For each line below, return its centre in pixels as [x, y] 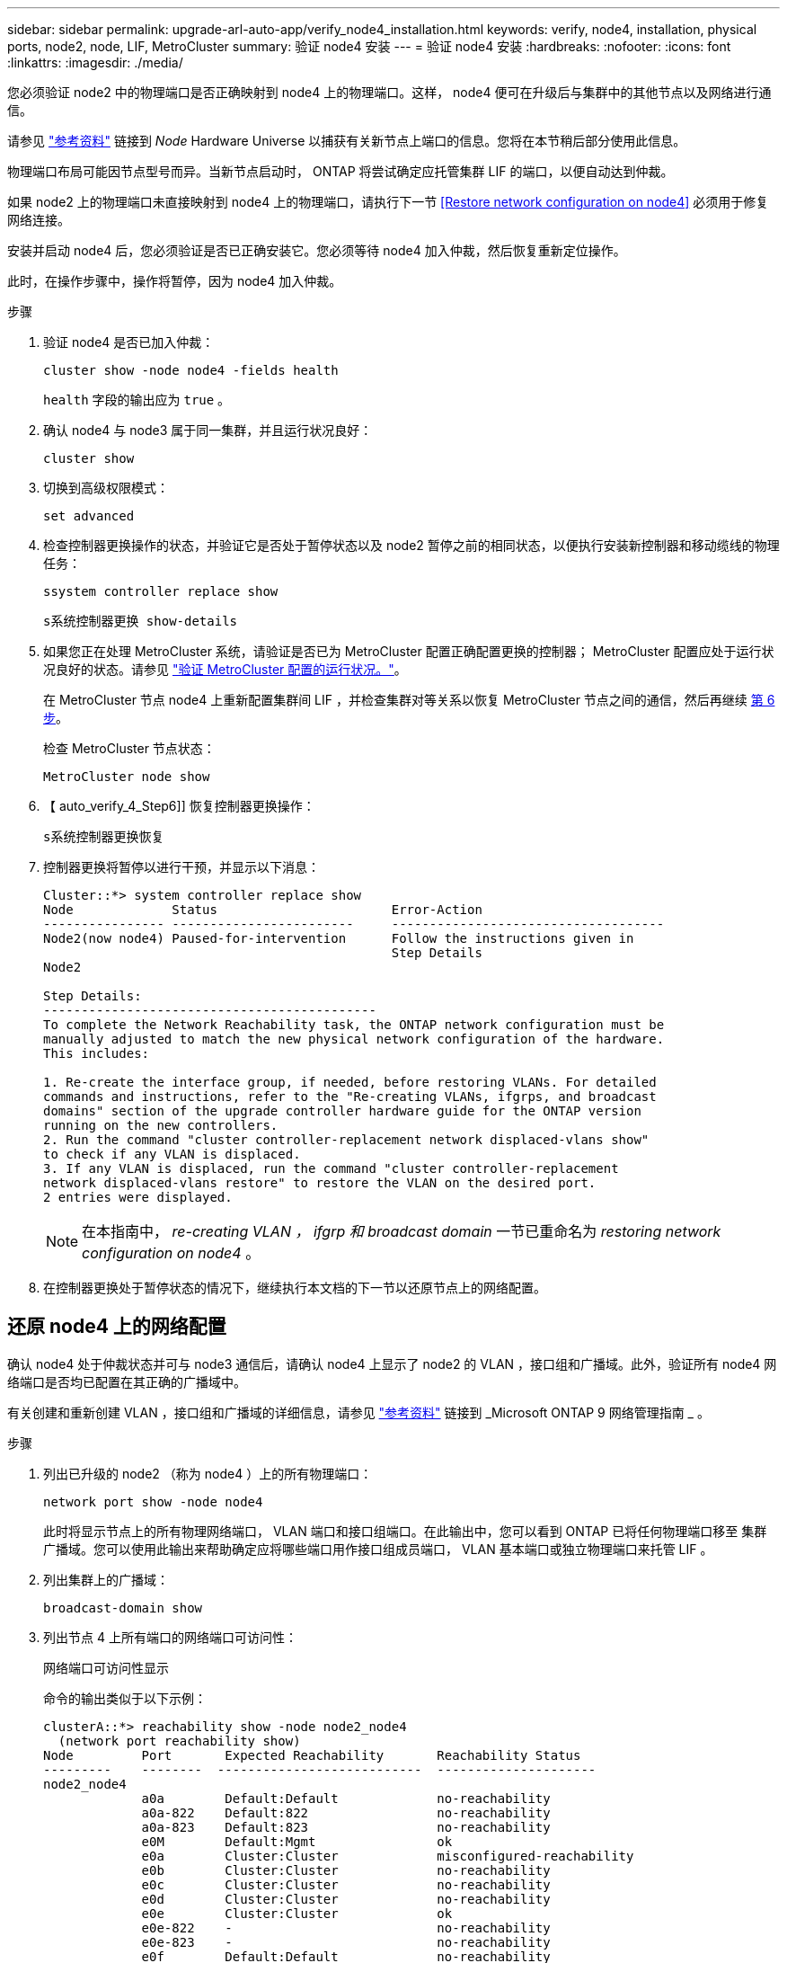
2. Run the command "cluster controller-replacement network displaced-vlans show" [346, 1140]
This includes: [97, 1053]
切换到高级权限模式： [106, 488]
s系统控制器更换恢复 [104, 837]
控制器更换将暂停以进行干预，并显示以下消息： [181, 867]
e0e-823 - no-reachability [346, 1942]
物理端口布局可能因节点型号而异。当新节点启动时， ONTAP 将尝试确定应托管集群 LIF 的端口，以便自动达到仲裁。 [340, 171]
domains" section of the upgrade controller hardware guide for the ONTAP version [342, 1111]
